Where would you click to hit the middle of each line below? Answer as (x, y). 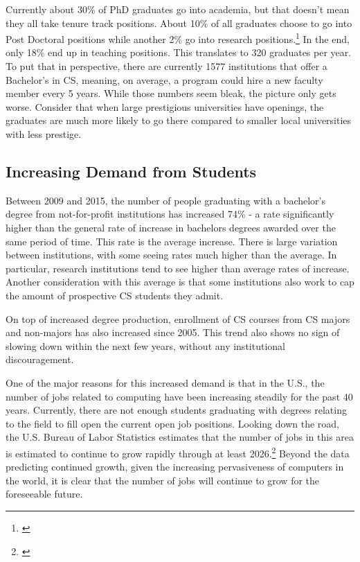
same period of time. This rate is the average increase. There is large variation (172, 241)
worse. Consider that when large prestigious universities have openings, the (165, 106)
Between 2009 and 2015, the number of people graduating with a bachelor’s (165, 200)
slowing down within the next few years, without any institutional (145, 345)
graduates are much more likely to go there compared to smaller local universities (179, 120)
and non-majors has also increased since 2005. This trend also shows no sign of (173, 332)
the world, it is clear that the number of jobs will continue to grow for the (163, 480)
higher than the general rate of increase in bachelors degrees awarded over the (171, 227)
